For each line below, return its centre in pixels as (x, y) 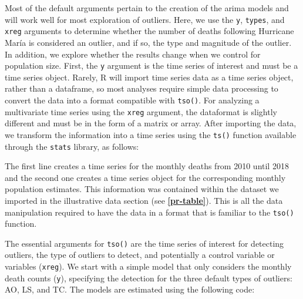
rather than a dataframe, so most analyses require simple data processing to (142, 88)
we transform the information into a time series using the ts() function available (151, 134)
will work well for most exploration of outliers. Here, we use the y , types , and (145, 19)
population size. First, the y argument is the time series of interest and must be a (151, 65)
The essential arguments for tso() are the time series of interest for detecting (144, 243)
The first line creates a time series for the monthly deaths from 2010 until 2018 (147, 166)
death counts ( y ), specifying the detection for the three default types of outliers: (149, 278)
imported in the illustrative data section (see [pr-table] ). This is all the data (144, 200)
